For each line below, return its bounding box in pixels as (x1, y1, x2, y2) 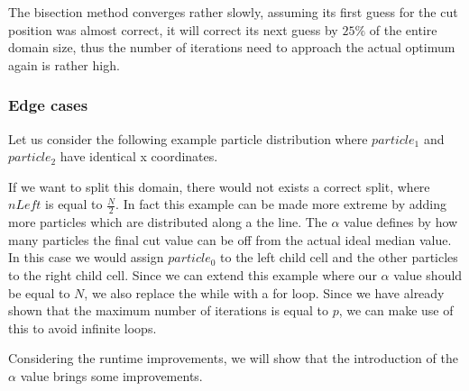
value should (393, 265, 463, 284)
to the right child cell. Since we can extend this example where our (8, 265, 377, 284)
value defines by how (344, 213, 458, 232)
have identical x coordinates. (60, 147, 218, 166)
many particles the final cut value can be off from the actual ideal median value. (8, 230, 452, 249)
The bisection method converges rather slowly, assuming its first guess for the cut (8, 3, 458, 21)
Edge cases (8, 94, 88, 116)
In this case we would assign (8, 248, 164, 267)
